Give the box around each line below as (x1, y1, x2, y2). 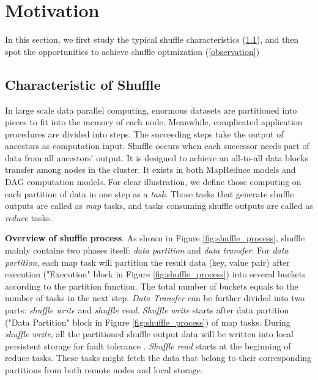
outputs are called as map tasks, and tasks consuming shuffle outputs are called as (5, 199, 313, 212)
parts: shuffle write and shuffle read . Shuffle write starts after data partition (5, 304, 289, 316)
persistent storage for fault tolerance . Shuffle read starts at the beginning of (5, 339, 291, 352)
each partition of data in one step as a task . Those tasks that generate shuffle (5, 187, 294, 200)
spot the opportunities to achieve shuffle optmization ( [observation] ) (5, 45, 260, 57)
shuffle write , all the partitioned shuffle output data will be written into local (5, 327, 294, 340)
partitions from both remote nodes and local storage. (5, 363, 203, 376)
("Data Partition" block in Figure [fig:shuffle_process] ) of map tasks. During (5, 315, 290, 328)
